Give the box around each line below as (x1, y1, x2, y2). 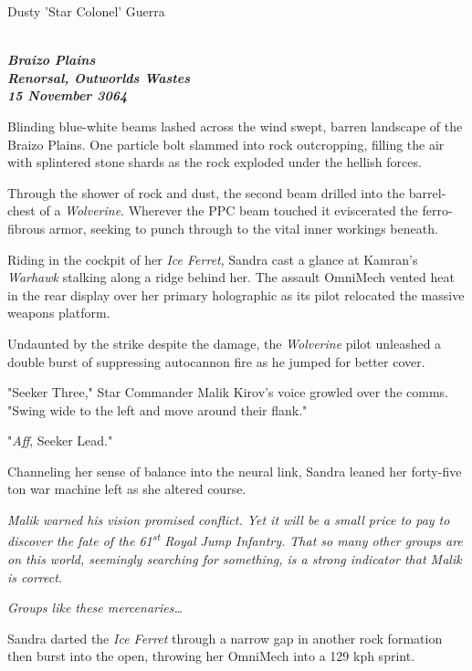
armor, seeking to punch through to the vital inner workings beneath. (49, 218, 438, 237)
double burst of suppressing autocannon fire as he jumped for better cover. (7, 351, 425, 371)
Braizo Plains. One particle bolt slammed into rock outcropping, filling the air (7, 134, 445, 153)
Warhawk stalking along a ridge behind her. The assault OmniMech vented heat (7, 267, 455, 287)
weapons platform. (7, 303, 110, 322)
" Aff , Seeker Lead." (7, 431, 113, 450)
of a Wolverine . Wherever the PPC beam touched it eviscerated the (39, 201, 418, 220)
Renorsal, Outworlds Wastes (7, 68, 190, 87)
